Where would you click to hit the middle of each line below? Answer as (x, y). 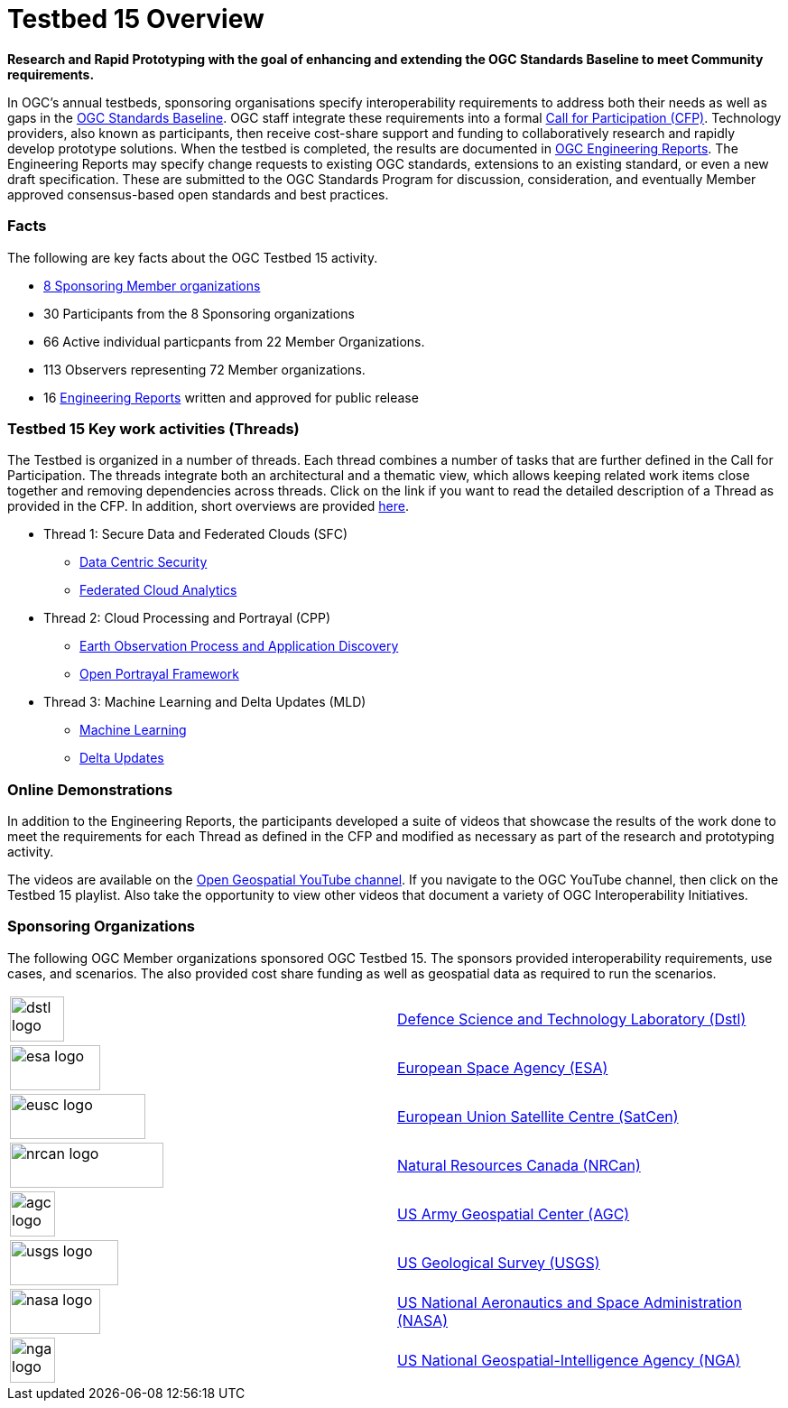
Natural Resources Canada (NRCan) (519, 1165)
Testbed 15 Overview (136, 19)
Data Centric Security (144, 562)
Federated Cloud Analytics (158, 590)
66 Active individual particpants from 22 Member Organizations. (234, 341)
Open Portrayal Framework (159, 674)
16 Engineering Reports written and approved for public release (231, 397)
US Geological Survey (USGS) (499, 1262)
